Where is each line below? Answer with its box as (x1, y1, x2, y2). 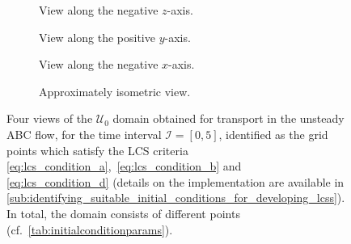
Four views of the (6, 110, 93, 127)
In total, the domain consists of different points (6, 204, 240, 221)
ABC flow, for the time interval (6, 125, 162, 142)
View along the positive (39, 28, 155, 45)
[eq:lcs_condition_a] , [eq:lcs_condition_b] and (6, 158, 242, 175)
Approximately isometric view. (39, 82, 191, 99)
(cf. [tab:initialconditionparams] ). (6, 221, 173, 238)
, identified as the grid (218, 125, 328, 142)
